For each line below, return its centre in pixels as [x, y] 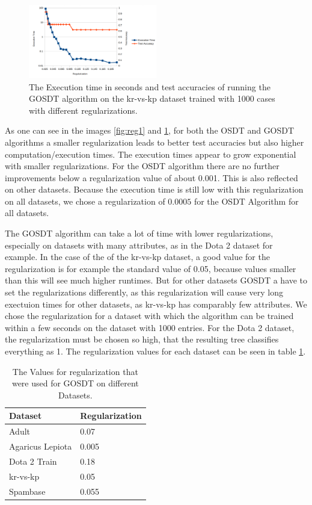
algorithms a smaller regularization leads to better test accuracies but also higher [154, 142]
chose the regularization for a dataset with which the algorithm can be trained [149, 316]
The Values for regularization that [75, 371]
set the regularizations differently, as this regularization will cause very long [144, 292]
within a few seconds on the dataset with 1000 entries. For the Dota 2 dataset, [150, 327]
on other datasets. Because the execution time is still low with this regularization [154, 189]
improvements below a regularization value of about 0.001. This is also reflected [151, 177]
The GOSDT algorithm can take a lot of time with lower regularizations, [139, 233]
